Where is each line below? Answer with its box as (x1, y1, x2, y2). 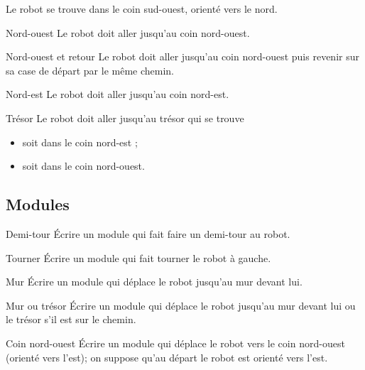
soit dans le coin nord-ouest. (22, 158, 145, 173)
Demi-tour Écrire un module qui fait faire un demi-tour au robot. (6, 226, 290, 241)
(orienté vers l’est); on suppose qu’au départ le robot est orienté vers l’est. (6, 349, 328, 364)
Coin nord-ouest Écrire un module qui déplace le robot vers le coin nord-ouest (6, 335, 345, 350)
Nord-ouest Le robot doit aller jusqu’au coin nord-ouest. (6, 25, 250, 40)
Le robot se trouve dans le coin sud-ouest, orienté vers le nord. (6, 1, 278, 16)
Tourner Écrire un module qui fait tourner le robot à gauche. (6, 250, 271, 265)
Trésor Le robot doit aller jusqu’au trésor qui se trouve (6, 110, 244, 125)
